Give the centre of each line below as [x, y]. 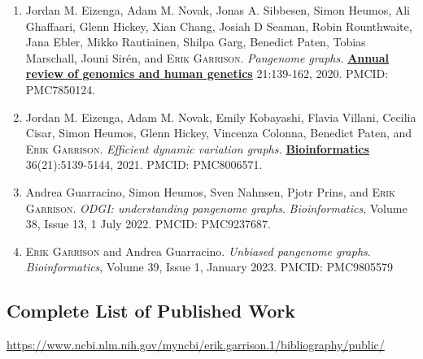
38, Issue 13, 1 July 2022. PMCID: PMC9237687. [148, 224]
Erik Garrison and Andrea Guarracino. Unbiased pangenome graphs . [198, 251]
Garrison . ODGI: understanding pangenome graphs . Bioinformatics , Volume [216, 208]
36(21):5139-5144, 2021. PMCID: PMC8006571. [144, 164]
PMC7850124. [61, 89]
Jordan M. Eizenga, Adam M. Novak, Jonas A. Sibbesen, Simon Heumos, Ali [218, 10]
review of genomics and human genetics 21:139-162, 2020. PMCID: [207, 74]
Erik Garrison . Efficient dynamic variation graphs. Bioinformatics [197, 148]
